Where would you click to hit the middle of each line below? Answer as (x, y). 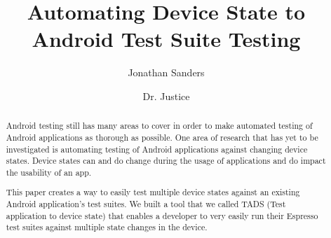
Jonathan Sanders (166, 72)
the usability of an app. (49, 172)
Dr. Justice (166, 96)
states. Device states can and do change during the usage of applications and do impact (166, 161)
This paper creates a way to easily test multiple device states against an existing (153, 192)
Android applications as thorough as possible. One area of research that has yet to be (162, 137)
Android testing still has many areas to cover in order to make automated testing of (159, 126)
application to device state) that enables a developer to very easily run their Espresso (162, 215)
